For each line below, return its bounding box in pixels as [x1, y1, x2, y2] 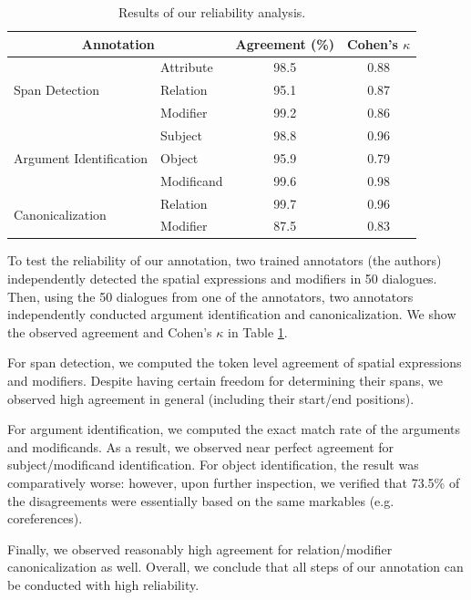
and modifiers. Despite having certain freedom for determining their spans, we [7, 371, 443, 389]
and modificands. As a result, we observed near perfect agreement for [7, 437, 394, 456]
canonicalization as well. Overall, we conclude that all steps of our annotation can [7, 557, 464, 576]
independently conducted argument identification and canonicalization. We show [7, 305, 456, 324]
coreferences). [7, 509, 83, 528]
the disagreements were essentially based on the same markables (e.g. [7, 491, 394, 510]
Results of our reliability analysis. [118, 3, 306, 21]
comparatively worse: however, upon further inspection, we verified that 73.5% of [7, 472, 460, 491]
